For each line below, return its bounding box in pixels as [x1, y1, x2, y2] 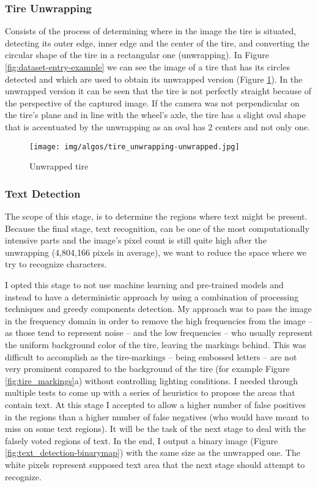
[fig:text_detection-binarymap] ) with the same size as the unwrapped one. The [5, 446, 300, 459]
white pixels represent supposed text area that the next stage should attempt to [5, 458, 305, 470]
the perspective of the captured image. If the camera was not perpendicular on [5, 96, 300, 109]
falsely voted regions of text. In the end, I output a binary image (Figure [5, 434, 278, 447]
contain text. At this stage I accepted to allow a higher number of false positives [5, 398, 306, 411]
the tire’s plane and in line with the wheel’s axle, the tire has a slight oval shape [5, 108, 306, 121]
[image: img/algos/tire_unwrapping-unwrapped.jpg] [29, 142, 240, 151]
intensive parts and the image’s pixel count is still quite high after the [5, 234, 267, 247]
